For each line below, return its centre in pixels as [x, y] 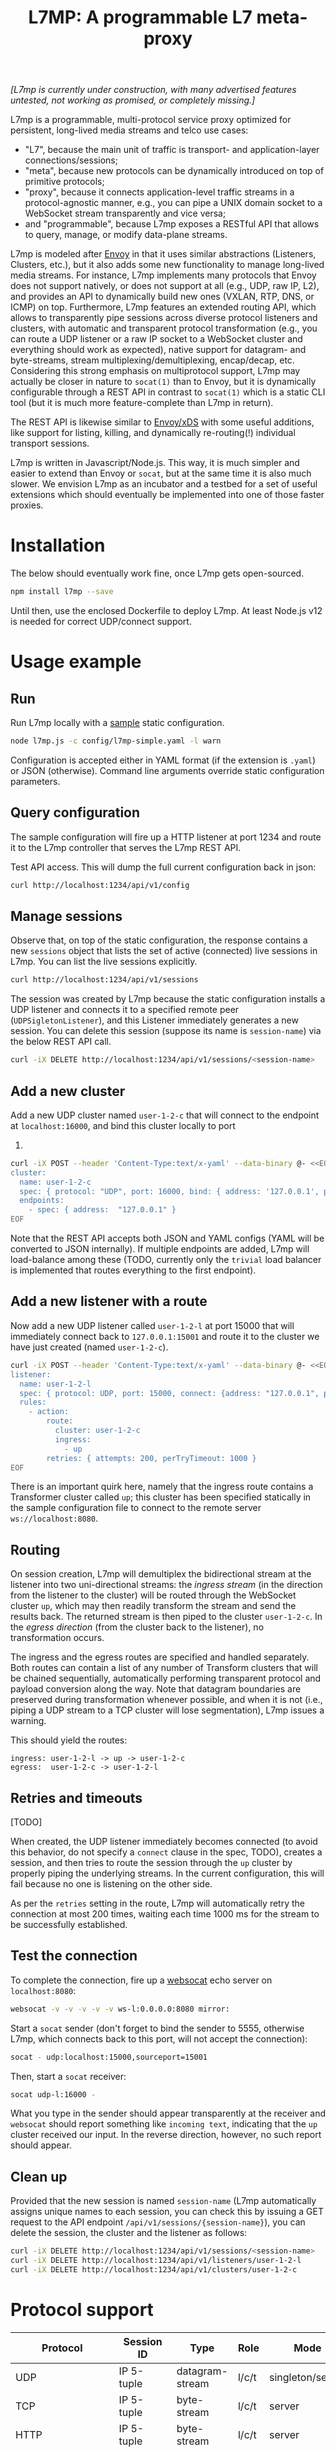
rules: [33, 1402]
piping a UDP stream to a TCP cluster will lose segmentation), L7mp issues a [167, 1710]
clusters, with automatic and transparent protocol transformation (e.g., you [164, 328]
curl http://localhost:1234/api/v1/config [100, 885]
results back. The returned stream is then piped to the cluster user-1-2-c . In [166, 1617]
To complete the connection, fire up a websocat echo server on [141, 1980]
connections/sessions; [71, 160]
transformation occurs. [57, 1638]
